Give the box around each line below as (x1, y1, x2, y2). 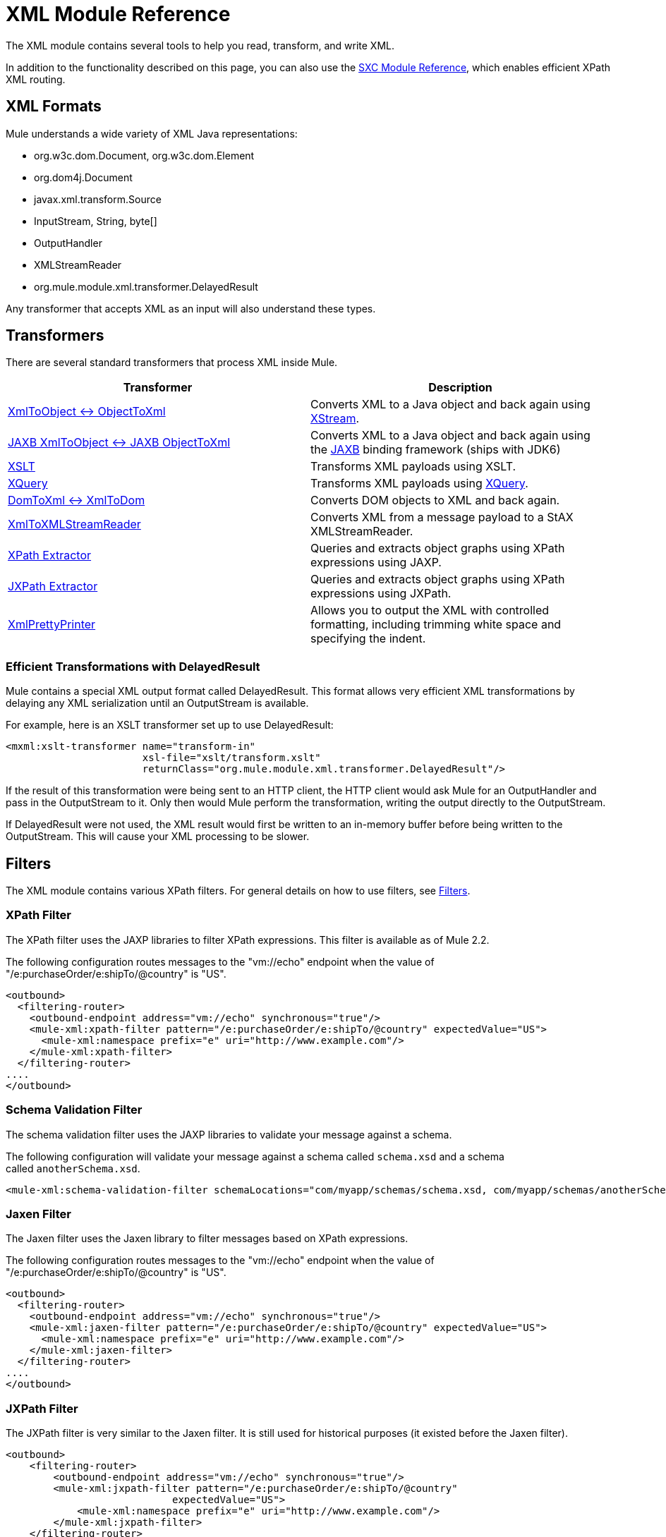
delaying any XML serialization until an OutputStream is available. (6, 697, 309, 710)
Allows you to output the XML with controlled (310, 603, 550, 618)
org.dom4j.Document (34, 171, 133, 183)
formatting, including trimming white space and (310, 617, 562, 632)
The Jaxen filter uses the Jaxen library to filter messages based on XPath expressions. (6, 1232, 408, 1245)
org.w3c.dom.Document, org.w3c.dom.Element (34, 149, 255, 162)
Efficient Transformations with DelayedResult (6, 659, 260, 674)
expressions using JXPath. (310, 586, 452, 601)
